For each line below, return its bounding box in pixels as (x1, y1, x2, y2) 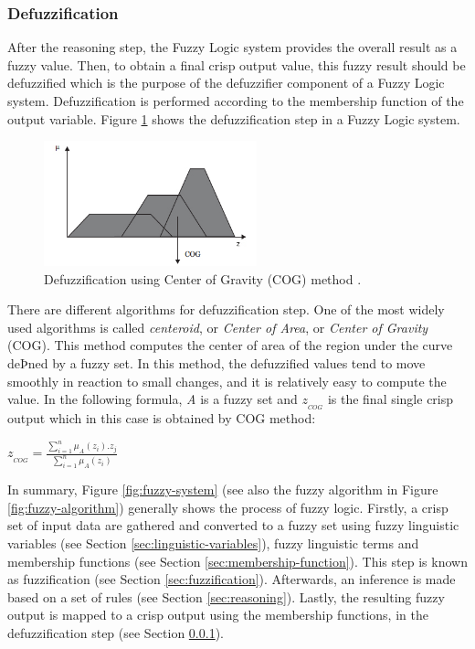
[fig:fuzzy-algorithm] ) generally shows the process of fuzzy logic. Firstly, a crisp (7, 497, 449, 516)
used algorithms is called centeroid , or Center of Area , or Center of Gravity (7, 317, 428, 336)
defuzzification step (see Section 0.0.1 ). (7, 622, 224, 642)
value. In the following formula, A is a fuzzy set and (7, 389, 298, 409)
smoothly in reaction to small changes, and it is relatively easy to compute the (7, 371, 447, 390)
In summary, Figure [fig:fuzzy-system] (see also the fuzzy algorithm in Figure (7, 480, 438, 499)
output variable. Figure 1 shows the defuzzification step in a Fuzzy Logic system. (7, 109, 460, 128)
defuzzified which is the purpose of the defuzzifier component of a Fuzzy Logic (7, 73, 445, 92)
